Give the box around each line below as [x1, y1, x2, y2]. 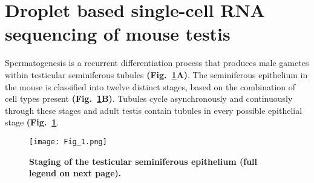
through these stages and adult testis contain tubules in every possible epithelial [5, 104, 303, 116]
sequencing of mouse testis [5, 21, 231, 46]
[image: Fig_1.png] [29, 137, 107, 146]
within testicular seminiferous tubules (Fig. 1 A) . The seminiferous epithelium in [5, 68, 308, 81]
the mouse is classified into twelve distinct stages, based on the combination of [5, 80, 296, 93]
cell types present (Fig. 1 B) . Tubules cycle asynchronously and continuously [5, 92, 293, 105]
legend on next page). [29, 167, 122, 179]
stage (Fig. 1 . [5, 116, 59, 128]
